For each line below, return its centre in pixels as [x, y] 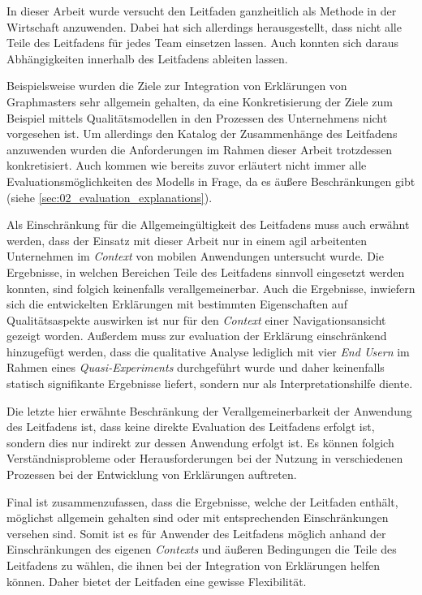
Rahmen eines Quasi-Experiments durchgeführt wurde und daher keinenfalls [196, 367]
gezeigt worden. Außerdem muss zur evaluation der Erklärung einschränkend [197, 336]
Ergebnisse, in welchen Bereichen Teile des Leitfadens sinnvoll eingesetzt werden [206, 272]
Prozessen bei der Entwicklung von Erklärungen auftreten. [152, 474]
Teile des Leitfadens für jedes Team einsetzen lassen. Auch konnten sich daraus [203, 43]
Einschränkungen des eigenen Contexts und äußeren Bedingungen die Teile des [202, 549]
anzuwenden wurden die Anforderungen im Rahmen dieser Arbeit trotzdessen [200, 149]
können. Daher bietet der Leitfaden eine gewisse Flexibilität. [157, 581]
